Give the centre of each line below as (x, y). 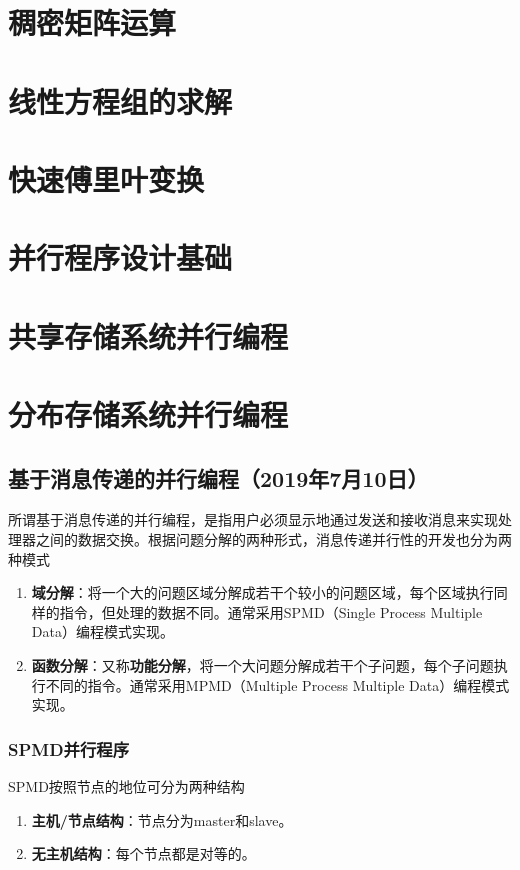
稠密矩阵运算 (92, 22)
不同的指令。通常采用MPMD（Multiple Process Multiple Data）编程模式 (277, 684)
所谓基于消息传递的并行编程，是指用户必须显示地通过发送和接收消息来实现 (253, 519)
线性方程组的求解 (120, 100)
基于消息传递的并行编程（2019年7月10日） (218, 477)
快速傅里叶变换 (106, 178)
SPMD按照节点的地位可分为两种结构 (126, 786)
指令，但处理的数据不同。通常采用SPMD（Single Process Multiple (271, 611)
